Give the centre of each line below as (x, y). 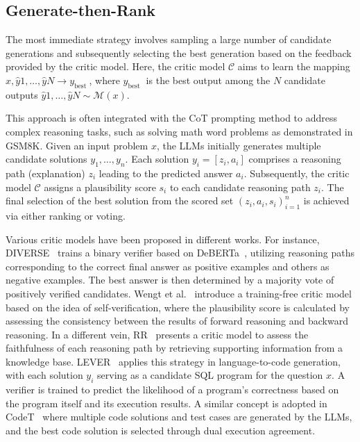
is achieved (326, 200)
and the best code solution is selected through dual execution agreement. (161, 431)
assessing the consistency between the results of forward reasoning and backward (177, 321)
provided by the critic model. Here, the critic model (115, 66)
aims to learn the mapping (294, 66)
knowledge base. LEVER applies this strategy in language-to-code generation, (173, 361)
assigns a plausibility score (100, 187)
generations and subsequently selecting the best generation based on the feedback (179, 52)
